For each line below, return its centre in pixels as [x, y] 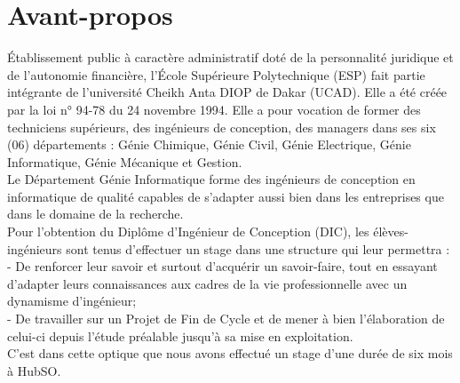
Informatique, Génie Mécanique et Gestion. [125, 161]
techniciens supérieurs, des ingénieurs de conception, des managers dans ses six [222, 127]
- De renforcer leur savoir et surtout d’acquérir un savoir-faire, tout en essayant [222, 266]
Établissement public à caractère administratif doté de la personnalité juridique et [230, 57]
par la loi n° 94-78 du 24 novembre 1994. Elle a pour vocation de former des [214, 109]
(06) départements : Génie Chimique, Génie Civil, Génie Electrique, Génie [209, 144]
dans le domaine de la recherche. [95, 214]
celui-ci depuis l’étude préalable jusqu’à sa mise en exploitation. [180, 335]
